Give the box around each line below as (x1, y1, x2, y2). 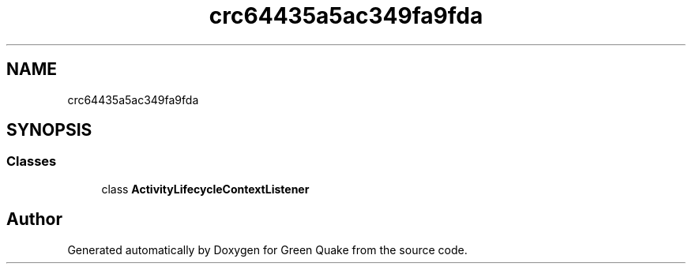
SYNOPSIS (6, 120, 92, 141)
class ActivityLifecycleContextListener (101, 182, 310, 196)
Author (6, 209, 62, 230)
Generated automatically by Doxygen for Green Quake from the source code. (67, 242, 468, 257)
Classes (6, 153, 57, 170)
